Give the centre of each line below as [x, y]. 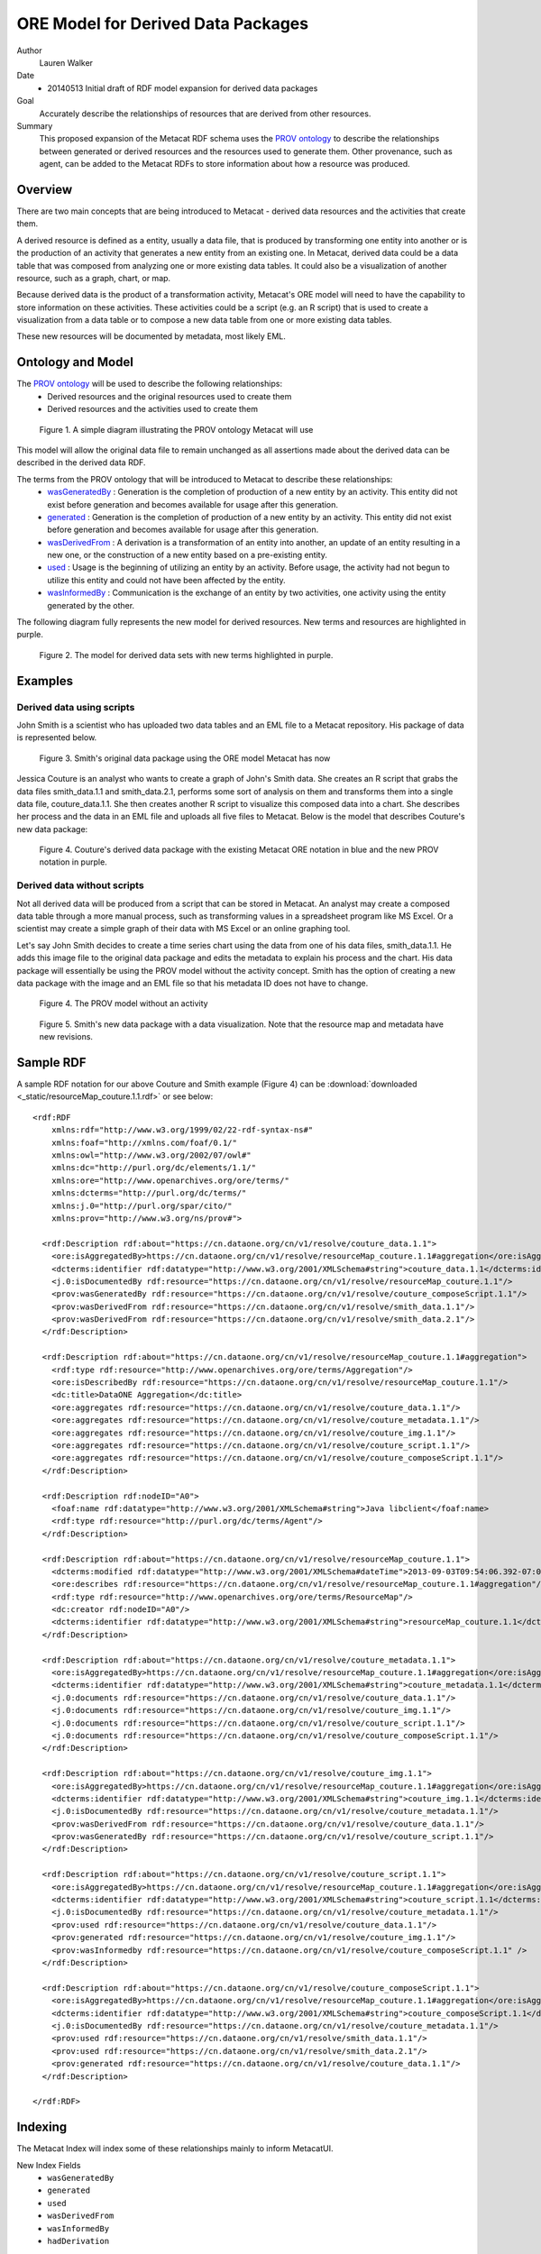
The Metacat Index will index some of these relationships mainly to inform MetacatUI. [175, 2149]
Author [29, 50]
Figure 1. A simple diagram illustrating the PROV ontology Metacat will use [176, 429]
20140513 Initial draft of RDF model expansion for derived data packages [183, 88]
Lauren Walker [66, 62]
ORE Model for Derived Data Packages [163, 23]
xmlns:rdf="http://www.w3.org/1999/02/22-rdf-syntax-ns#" [182, 1130]
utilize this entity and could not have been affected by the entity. [166, 580]
